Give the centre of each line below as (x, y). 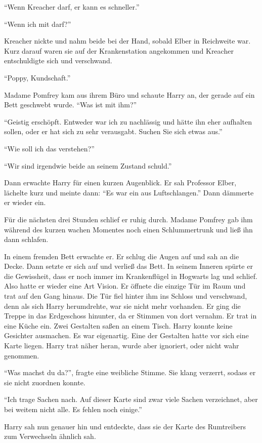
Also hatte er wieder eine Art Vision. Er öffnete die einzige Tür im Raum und (125, 286)
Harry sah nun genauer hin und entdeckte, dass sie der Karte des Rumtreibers (125, 426)
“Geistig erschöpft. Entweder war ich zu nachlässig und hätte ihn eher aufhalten (128, 121)
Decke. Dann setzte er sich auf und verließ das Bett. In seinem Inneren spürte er (128, 266)
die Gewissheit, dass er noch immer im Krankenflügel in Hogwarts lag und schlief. (131, 276)
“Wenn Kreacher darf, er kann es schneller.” (72, 7)
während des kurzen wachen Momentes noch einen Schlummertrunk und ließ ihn (128, 229)
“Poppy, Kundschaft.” (37, 77)
